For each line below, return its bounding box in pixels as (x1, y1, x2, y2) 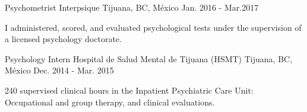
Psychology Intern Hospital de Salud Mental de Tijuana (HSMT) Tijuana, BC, (5, 52, 293, 65)
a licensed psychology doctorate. (5, 33, 122, 45)
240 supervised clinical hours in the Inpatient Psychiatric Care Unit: (5, 84, 254, 96)
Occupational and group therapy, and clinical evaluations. (5, 95, 215, 108)
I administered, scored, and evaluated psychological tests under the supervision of (5, 21, 302, 33)
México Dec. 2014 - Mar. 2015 (5, 64, 114, 76)
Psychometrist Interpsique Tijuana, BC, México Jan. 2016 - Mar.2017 (5, 1, 259, 13)
